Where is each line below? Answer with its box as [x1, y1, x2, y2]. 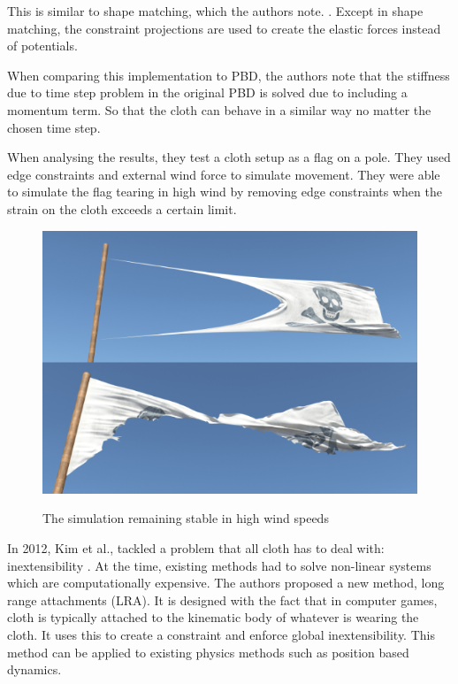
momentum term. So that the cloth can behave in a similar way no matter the [7, 100, 431, 119]
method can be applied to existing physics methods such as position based [7, 642, 409, 661]
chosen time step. [7, 118, 101, 136]
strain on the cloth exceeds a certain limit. [7, 199, 237, 218]
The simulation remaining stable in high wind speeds [42, 509, 329, 527]
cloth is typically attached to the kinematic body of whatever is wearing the [7, 608, 419, 626]
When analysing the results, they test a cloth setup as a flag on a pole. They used [7, 148, 451, 166]
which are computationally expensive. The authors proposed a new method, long [7, 573, 445, 592]
